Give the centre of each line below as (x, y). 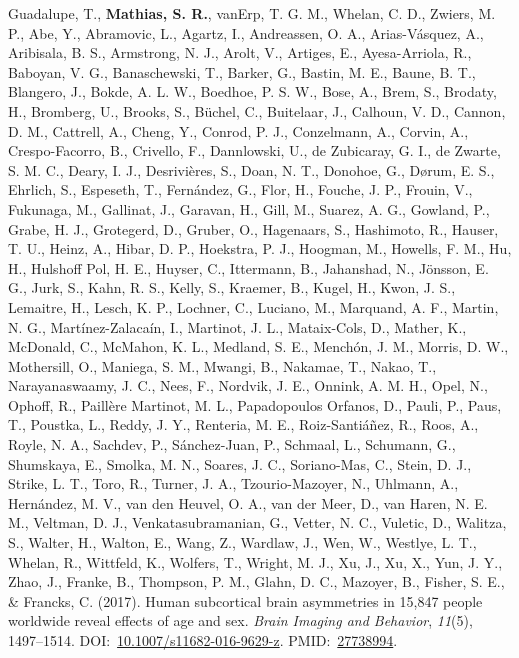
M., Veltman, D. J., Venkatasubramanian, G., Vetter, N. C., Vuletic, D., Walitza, (257, 522)
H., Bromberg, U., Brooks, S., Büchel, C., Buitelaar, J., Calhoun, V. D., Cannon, (257, 110)
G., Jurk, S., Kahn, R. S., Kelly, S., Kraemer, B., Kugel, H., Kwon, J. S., (232, 287)
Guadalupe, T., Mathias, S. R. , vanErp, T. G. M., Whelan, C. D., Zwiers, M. (252, 13)
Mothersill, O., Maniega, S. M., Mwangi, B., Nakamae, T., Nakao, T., (222, 365)
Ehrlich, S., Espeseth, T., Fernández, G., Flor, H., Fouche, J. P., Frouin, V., (240, 189)
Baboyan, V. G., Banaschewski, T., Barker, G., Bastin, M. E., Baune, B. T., (242, 71)
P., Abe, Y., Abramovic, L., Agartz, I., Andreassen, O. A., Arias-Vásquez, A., (246, 32)
